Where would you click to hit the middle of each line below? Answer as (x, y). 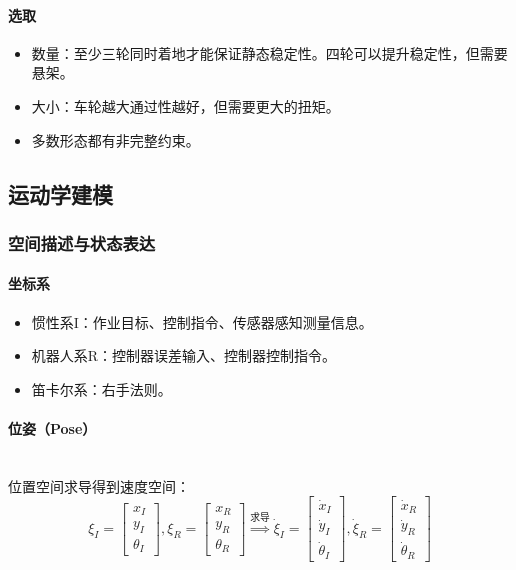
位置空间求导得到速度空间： (99, 485)
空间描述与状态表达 (82, 242)
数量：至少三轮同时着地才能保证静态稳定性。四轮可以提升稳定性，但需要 (269, 52)
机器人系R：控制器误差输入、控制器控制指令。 (184, 355)
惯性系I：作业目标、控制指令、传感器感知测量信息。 (202, 321)
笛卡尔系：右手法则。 (101, 388)
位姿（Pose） (52, 427)
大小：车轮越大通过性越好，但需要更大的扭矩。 (185, 105)
